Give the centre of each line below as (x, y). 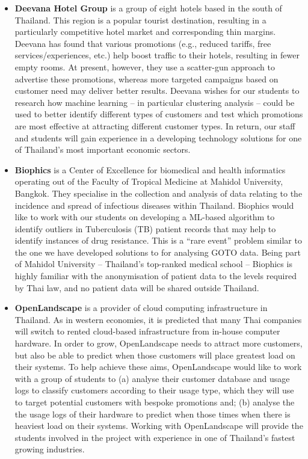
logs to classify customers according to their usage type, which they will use (154, 390)
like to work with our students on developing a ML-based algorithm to (145, 217)
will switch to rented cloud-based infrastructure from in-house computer (147, 331)
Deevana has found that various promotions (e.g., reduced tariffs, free (143, 43)
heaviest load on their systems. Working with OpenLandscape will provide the (159, 426)
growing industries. (50, 449)
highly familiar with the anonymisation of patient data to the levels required (156, 276)
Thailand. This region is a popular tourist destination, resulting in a (140, 20)
